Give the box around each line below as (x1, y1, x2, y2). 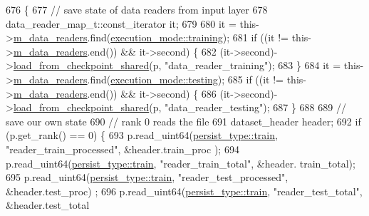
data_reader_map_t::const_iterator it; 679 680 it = (6, 16, 237, 31)
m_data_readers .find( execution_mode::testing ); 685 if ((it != (13, 71, 284, 86)
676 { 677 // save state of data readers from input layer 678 (6, 2, 268, 16)
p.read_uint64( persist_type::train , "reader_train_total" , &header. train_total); (6, 155, 355, 170)
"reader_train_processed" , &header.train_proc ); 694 (6, 141, 239, 156)
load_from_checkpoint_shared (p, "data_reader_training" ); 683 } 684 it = (13, 58, 341, 73)
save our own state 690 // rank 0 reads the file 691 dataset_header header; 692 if (6, 113, 361, 128)
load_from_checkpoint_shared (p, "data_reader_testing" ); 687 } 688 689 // (13, 100, 346, 115)
